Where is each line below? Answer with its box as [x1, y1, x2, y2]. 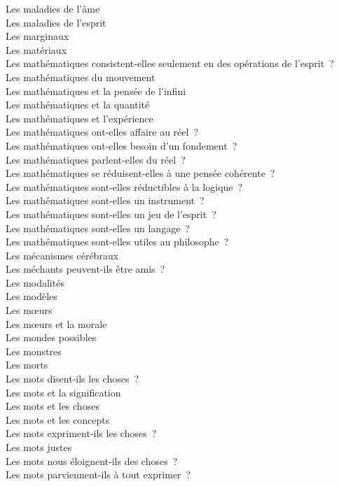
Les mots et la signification [6, 385, 121, 399]
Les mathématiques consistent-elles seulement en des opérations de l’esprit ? [6, 56, 334, 71]
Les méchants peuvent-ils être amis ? [6, 262, 165, 276]
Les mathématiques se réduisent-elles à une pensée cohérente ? [6, 166, 275, 180]
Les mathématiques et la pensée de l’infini [6, 83, 186, 98]
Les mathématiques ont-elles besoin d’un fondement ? [6, 138, 237, 152]
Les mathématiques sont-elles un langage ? [6, 220, 190, 235]
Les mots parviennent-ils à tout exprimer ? [6, 467, 191, 482]
